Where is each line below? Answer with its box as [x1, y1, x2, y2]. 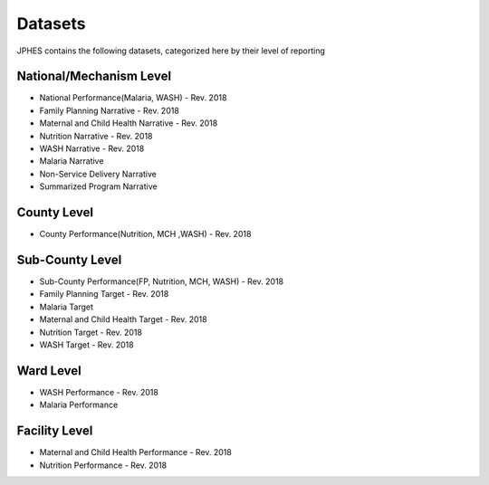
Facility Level [16, 423, 93, 439]
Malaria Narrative [39, 156, 104, 166]
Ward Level [16, 363, 81, 378]
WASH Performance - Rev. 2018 [39, 386, 158, 397]
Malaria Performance [39, 399, 119, 411]
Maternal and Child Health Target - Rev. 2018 [39, 314, 207, 325]
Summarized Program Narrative [39, 181, 158, 192]
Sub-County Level [16, 252, 122, 267]
